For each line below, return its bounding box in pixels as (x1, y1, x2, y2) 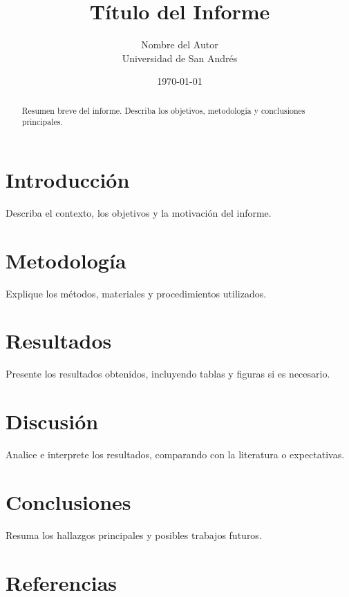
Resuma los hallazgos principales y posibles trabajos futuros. (6, 527, 262, 542)
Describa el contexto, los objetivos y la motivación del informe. (6, 205, 272, 219)
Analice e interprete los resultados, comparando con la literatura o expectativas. (6, 447, 345, 462)
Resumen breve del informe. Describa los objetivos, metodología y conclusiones (21, 104, 305, 116)
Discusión (6, 407, 99, 435)
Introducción (6, 166, 130, 194)
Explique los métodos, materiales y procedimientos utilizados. (6, 286, 267, 300)
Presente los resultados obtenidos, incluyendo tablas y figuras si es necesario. (6, 366, 330, 381)
